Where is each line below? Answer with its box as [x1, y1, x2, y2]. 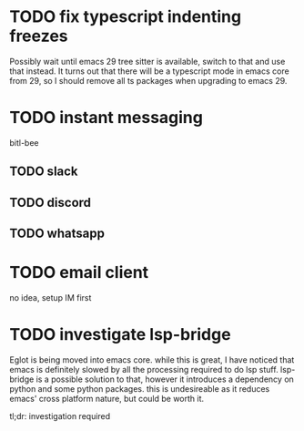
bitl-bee [9, 137, 39, 148]
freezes [9, 26, 68, 46]
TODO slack [9, 164, 79, 180]
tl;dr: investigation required [9, 410, 111, 421]
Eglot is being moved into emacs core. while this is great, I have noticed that [9, 354, 295, 365]
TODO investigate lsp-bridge [9, 324, 231, 345]
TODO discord [9, 194, 92, 210]
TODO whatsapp [9, 226, 105, 241]
